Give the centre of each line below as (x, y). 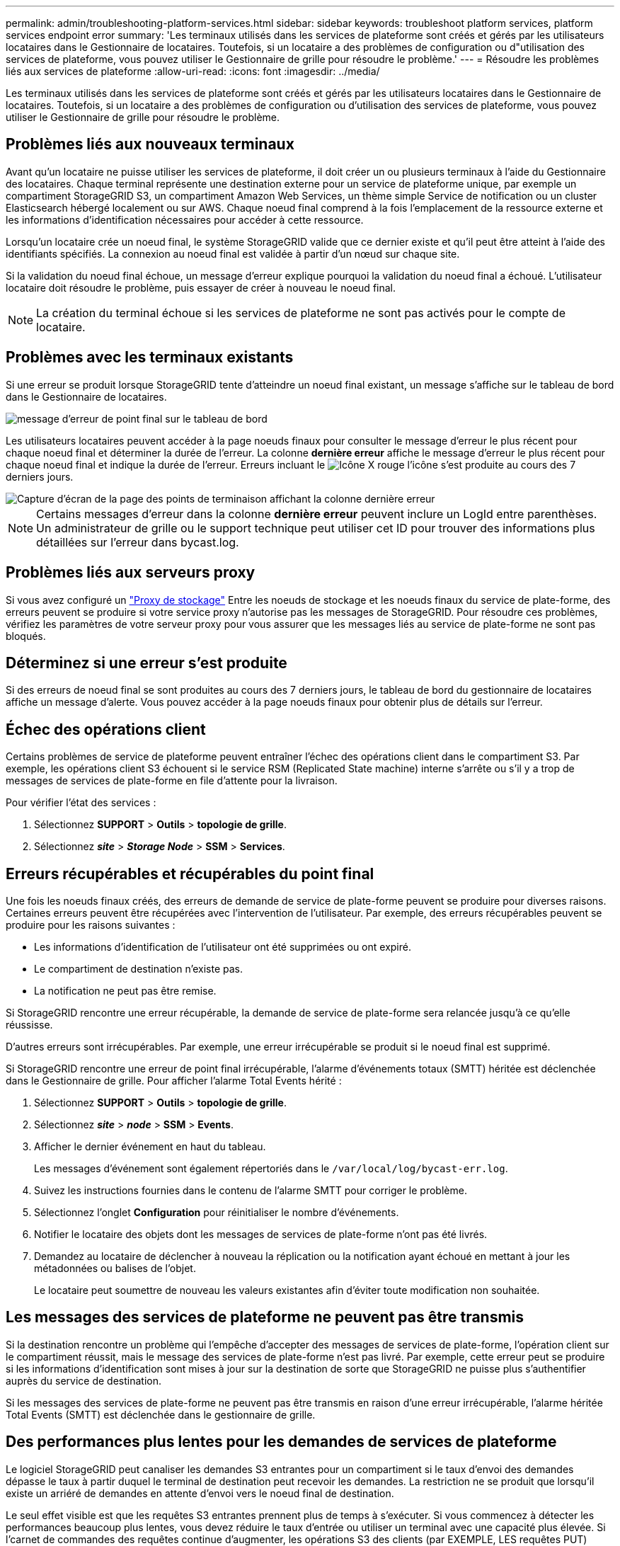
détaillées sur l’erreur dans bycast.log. (138, 542)
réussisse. (29, 1025)
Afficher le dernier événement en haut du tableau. (150, 1147)
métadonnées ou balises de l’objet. (115, 1269)
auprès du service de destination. (84, 1380)
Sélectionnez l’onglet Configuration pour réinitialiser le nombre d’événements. (217, 1213)
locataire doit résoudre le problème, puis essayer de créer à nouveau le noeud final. (201, 287)
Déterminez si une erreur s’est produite (147, 663)
